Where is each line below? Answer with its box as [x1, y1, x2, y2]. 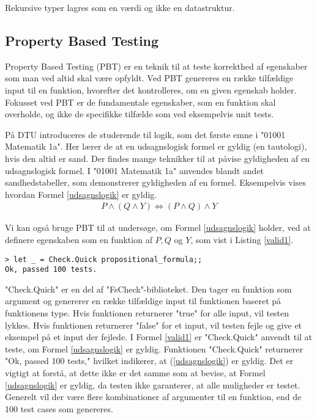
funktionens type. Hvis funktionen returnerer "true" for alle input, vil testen [5, 307, 289, 319]
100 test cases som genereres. [5, 402, 113, 415]
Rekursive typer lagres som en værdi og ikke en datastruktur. [5, 1, 235, 13]
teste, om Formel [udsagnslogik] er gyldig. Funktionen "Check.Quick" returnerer [5, 342, 303, 355]
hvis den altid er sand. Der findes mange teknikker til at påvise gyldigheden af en [5, 151, 310, 164]
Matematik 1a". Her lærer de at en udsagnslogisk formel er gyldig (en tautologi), [5, 140, 307, 153]
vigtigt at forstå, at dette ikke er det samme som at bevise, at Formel [5, 366, 266, 379]
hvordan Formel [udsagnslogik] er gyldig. [5, 188, 157, 200]
